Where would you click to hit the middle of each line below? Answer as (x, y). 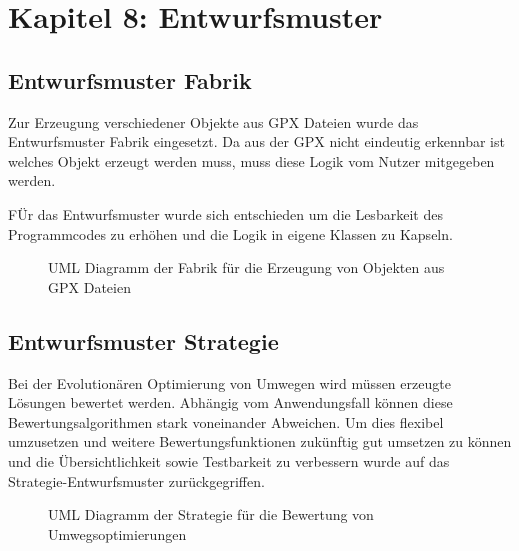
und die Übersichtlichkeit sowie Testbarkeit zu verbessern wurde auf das (229, 460)
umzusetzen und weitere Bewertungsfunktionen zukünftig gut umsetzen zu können (260, 441)
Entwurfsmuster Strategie (143, 340)
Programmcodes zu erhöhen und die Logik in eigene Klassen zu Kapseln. (230, 233)
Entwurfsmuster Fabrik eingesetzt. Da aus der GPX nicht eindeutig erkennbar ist (256, 141)
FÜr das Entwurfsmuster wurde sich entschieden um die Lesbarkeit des (225, 213)
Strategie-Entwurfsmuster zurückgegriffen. (136, 480)
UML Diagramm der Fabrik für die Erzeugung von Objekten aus (246, 267)
